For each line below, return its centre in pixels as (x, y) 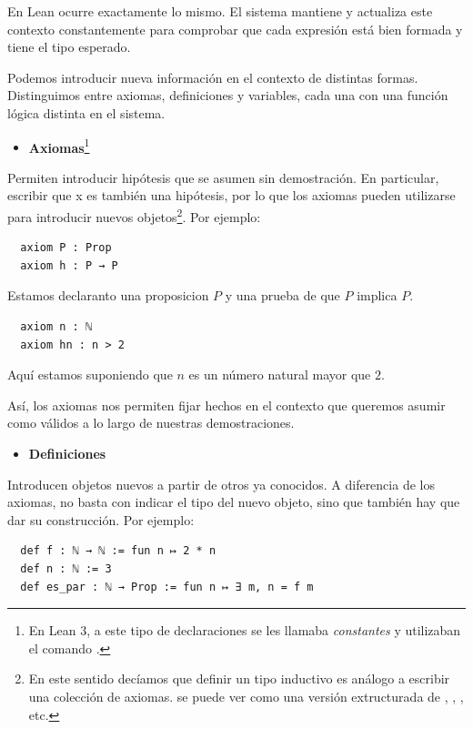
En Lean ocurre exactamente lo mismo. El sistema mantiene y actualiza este (220, 11)
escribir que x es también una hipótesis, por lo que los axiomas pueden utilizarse (231, 195)
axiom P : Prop (66, 248)
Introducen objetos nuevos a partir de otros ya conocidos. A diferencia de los (221, 484)
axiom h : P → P (69, 265)
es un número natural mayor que (280, 375)
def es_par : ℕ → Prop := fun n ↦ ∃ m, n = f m (167, 587)
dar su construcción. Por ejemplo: (101, 519)
